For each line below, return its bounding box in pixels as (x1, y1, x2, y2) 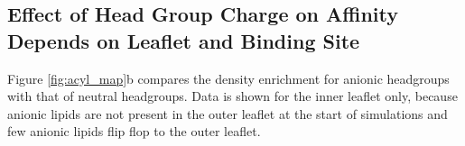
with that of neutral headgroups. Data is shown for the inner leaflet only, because (7, 87, 458, 105)
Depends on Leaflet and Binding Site (7, 26, 360, 54)
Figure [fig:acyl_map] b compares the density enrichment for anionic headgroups (7, 68, 450, 87)
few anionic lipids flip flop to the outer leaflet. (7, 122, 261, 141)
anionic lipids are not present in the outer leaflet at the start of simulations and (7, 104, 448, 123)
